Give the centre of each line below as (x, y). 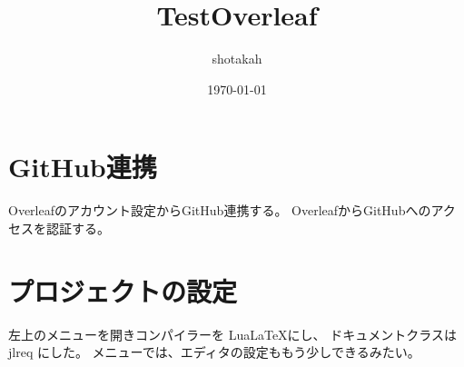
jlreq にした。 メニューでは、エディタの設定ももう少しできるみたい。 (214, 352)
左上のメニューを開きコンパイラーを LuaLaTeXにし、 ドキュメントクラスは (232, 334)
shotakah (237, 59)
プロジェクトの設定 (123, 290)
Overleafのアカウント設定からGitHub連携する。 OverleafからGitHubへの (220, 210)
